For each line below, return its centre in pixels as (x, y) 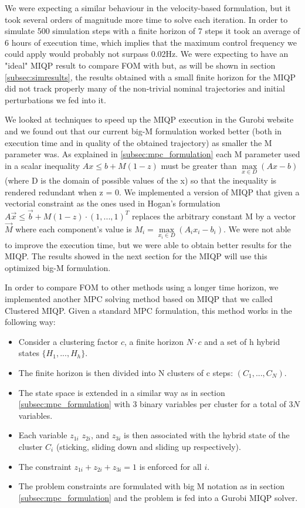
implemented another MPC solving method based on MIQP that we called (139, 298)
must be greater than (199, 165)
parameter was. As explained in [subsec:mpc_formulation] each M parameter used (152, 154)
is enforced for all (170, 466)
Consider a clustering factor (68, 341)
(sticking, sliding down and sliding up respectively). (148, 446)
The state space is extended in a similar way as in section (122, 392)
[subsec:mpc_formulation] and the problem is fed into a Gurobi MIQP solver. (158, 497)
